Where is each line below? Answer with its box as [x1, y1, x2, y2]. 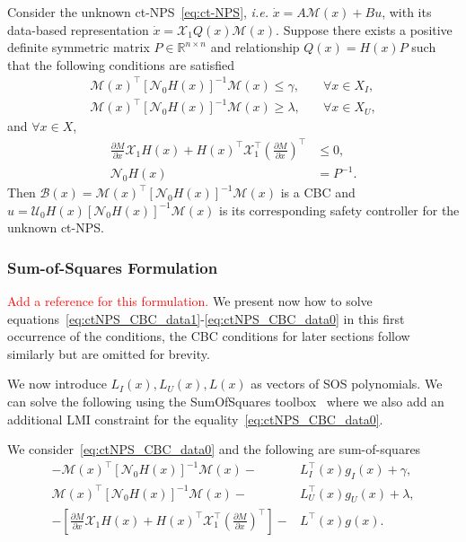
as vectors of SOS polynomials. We [251, 374, 443, 393]
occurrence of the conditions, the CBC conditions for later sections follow [7, 327, 410, 345]
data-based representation [7, 20, 149, 39]
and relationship [210, 38, 300, 57]
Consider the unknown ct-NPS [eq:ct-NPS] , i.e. [7, 3, 268, 21]
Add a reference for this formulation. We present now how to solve [7, 292, 373, 310]
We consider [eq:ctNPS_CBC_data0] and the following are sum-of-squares [7, 440, 421, 459]
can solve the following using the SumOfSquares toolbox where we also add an [7, 392, 444, 411]
